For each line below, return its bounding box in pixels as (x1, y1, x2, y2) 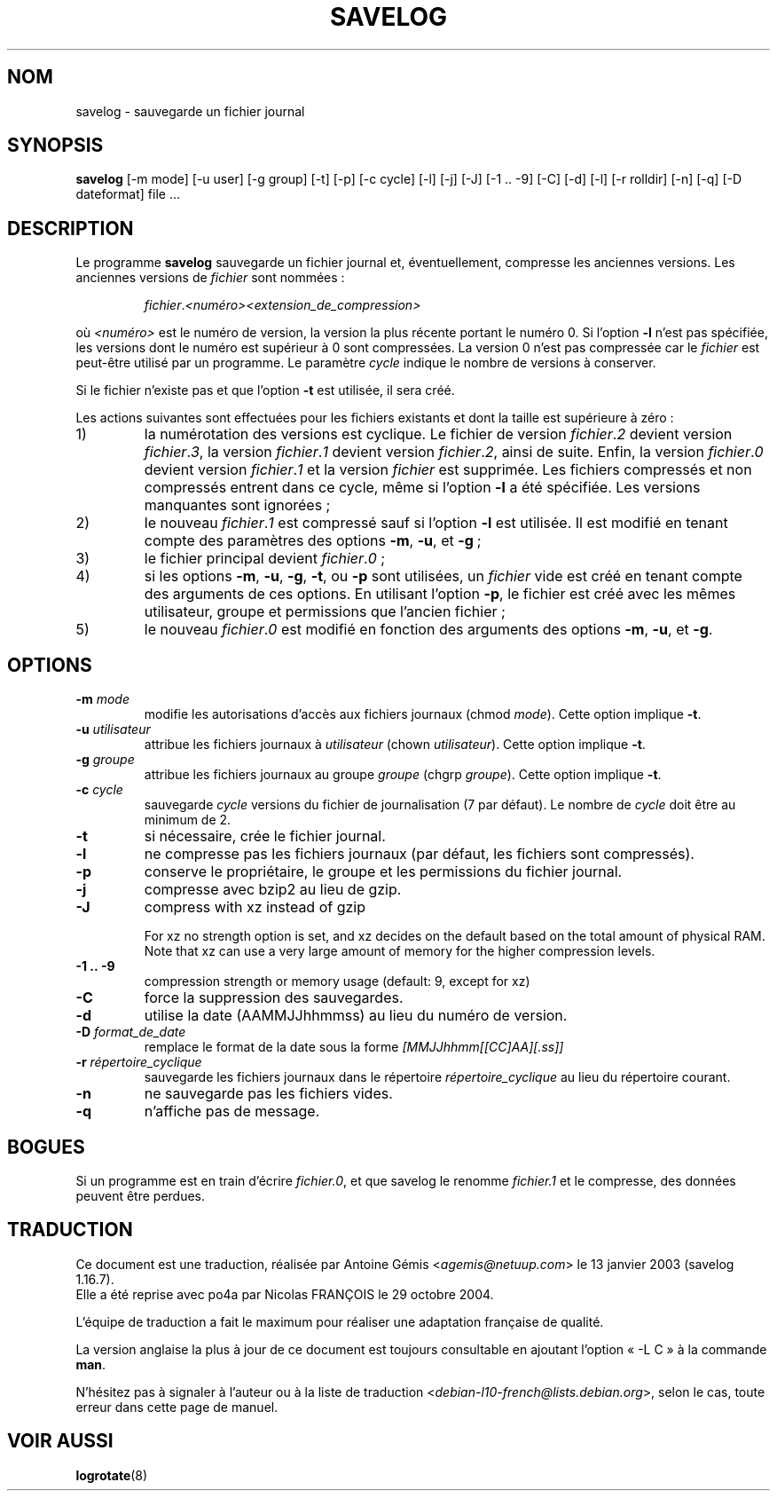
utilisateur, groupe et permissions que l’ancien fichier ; (144, 603, 506, 621)
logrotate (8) (75, 1467, 148, 1483)
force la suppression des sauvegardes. (144, 989, 404, 1007)
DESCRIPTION (7, 217, 134, 240)
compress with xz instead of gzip (144, 898, 365, 917)
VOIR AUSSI (7, 1430, 114, 1453)
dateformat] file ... (75, 186, 180, 202)
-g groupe (75, 752, 135, 768)
